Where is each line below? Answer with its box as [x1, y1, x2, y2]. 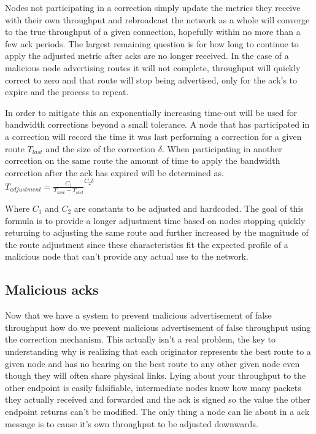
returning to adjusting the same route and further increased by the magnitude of [5, 226, 309, 239]
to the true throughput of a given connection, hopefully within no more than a [5, 25, 301, 38]
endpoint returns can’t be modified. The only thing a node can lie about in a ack [5, 405, 310, 417]
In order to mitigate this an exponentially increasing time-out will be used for [5, 106, 298, 118]
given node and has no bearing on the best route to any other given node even [5, 357, 300, 370]
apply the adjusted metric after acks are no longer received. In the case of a [5, 49, 289, 62]
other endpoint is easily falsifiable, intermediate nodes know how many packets [5, 381, 301, 393]
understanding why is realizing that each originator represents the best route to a [5, 344, 311, 357]
